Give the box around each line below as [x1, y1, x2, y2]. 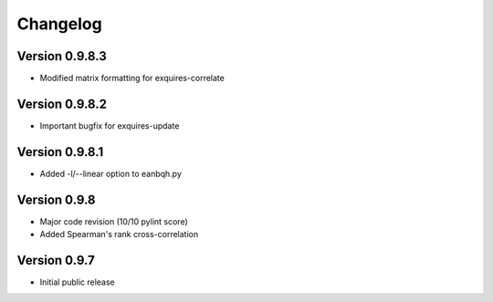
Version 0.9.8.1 [16, 144, 104, 160]
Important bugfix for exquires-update [39, 120, 180, 131]
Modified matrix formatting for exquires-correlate [39, 73, 226, 84]
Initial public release [39, 276, 116, 287]
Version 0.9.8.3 [16, 48, 107, 64]
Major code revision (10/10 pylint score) [39, 215, 189, 227]
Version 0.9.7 [16, 252, 95, 268]
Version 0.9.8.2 [16, 96, 108, 111]
